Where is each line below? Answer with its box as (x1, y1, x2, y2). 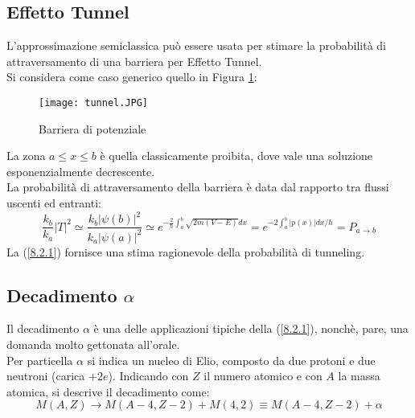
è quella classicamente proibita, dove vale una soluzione (100, 147, 373, 164)
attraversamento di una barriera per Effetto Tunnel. (6, 52, 262, 69)
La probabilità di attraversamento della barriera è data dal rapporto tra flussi (6, 178, 389, 195)
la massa (338, 367, 380, 384)
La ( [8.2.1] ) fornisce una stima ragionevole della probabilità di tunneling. (6, 243, 365, 260)
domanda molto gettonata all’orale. (6, 335, 180, 352)
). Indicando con (108, 367, 189, 384)
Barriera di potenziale (39, 120, 146, 137)
